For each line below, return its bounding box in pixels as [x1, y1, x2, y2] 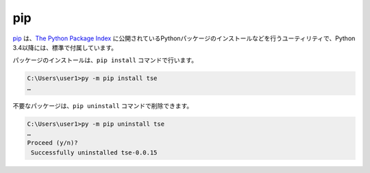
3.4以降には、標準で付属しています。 [12, 43, 118, 51]
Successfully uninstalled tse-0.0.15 [31, 148, 158, 157]
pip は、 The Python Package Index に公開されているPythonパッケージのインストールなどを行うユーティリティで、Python [12, 34, 356, 42]
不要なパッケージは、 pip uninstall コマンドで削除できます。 [12, 101, 193, 109]
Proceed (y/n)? [27, 139, 78, 147]
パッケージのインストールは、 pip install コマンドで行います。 [12, 56, 198, 64]
